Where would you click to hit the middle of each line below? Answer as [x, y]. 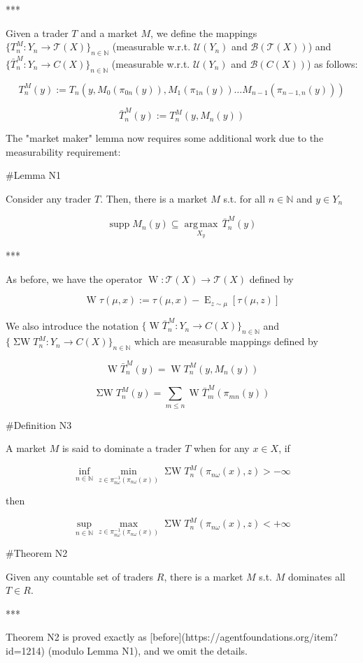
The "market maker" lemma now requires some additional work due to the [165, 138]
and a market [109, 32]
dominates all [316, 576]
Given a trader [37, 32]
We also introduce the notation [72, 325]
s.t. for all [244, 198]
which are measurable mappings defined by [226, 341]
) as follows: [332, 63]
